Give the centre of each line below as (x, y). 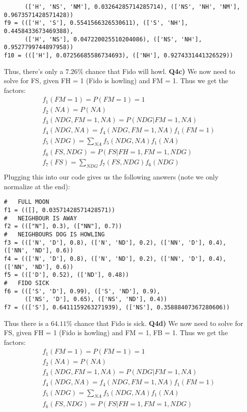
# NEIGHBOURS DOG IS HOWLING (54, 235)
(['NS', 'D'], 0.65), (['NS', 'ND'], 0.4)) (96, 299)
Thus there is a (26, 323)
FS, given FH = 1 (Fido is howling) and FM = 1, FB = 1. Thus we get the (116, 332)
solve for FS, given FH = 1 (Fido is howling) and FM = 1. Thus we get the (116, 81)
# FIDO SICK (27, 283)
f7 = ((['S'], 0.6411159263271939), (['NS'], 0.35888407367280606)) (117, 307)
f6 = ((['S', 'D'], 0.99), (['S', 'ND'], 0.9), (82, 291)
